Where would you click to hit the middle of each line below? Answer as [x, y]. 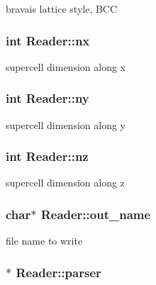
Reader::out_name [96, 214]
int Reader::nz [47, 156]
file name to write [44, 241]
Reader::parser [58, 272]
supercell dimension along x [66, 66]
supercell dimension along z [65, 183]
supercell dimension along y [66, 124]
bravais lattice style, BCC [62, 9]
